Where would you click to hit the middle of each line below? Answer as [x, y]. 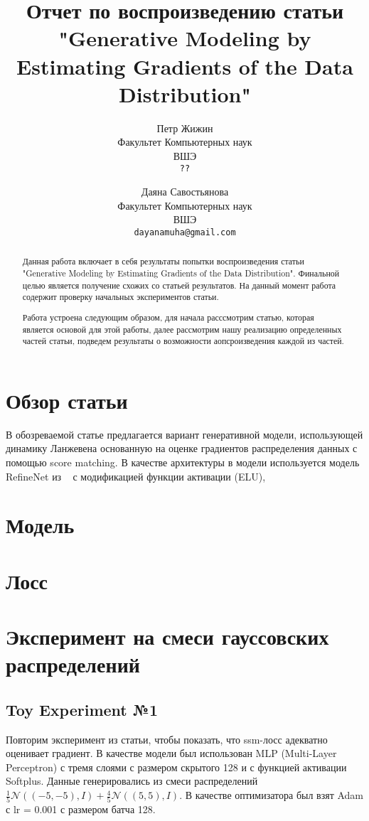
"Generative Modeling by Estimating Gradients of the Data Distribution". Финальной [181, 273]
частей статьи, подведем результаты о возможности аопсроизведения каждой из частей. [183, 341]
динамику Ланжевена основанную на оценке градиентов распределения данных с [182, 448]
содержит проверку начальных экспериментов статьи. [121, 297]
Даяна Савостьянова [185, 192]
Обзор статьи [67, 400]
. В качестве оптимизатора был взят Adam [271, 795]
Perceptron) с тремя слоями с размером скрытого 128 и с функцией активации [176, 767]
